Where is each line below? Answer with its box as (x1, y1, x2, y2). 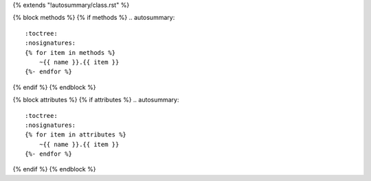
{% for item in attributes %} (25, 131, 127, 138)
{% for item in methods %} (25, 49, 116, 56)
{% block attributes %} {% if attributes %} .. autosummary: (12, 96, 179, 104)
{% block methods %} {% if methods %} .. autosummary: (12, 14, 175, 22)
